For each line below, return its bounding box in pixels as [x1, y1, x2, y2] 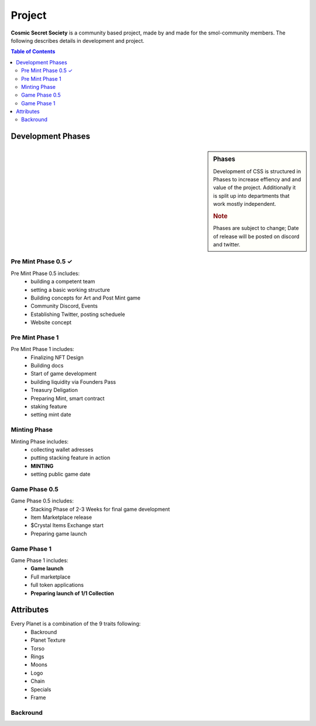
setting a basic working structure [30, 286, 111, 293]
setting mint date [30, 411, 71, 418]
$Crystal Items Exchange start [30, 522, 104, 529]
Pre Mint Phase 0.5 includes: [11, 270, 80, 277]
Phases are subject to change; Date [213, 225, 299, 232]
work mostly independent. [213, 201, 276, 208]
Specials [30, 686, 51, 693]
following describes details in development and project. [11, 37, 145, 44]
